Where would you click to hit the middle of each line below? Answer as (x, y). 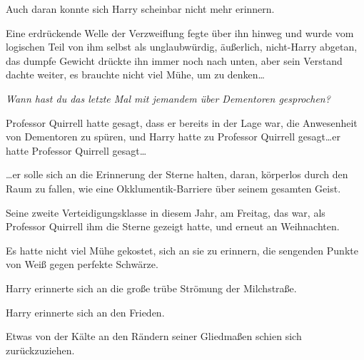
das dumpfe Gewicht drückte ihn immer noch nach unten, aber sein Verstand (174, 60)
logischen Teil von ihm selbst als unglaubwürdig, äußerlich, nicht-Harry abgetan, (182, 47)
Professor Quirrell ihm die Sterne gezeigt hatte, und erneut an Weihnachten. (173, 226)
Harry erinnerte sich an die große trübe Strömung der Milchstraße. (151, 288)
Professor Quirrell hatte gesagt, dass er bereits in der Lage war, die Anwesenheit (182, 122)
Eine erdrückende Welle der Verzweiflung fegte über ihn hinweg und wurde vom (180, 32)
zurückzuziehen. (40, 350)
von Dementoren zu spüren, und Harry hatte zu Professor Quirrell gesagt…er (173, 137)
